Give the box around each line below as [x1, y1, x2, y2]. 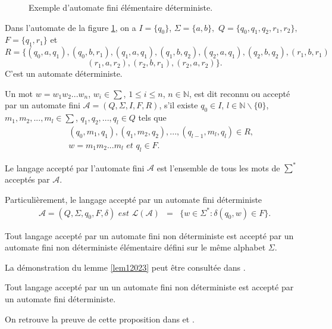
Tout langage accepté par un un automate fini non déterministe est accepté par [5, 281, 294, 293]
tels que [138, 111, 167, 124]
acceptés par [5, 173, 50, 185]
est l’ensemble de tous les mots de [156, 161, 280, 174]
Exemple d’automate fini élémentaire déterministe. [29, 1, 213, 13]
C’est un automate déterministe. [5, 67, 123, 80]
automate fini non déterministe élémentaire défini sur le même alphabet [5, 241, 266, 253]
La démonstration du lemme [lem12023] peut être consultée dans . [5, 261, 246, 273]
